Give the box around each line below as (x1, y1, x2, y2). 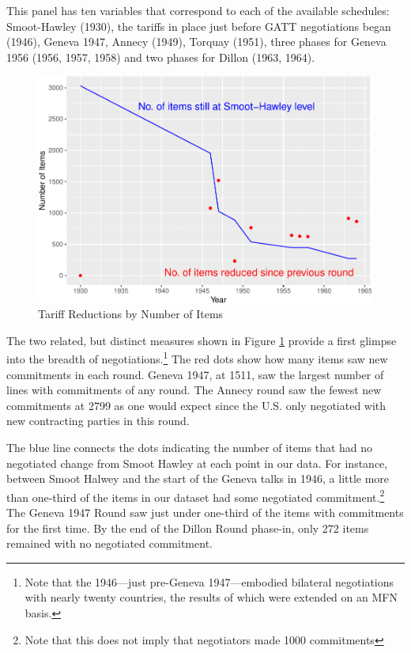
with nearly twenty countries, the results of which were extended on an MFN (25, 589, 398, 606)
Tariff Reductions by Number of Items (38, 306, 224, 322)
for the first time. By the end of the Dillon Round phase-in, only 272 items (6, 519, 369, 536)
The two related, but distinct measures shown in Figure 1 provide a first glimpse (6, 332, 397, 348)
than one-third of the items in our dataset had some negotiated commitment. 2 (6, 486, 385, 505)
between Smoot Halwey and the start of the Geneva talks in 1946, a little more (6, 470, 390, 487)
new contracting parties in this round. (6, 412, 190, 429)
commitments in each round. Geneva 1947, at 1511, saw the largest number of (6, 366, 384, 382)
